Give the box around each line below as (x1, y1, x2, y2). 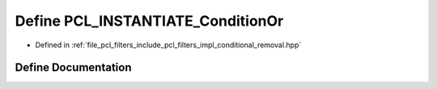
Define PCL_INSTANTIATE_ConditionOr (15, 12, 284, 30)
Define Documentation (15, 61, 132, 75)
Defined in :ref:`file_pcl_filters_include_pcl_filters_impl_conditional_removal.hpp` (35, 40, 302, 50)
